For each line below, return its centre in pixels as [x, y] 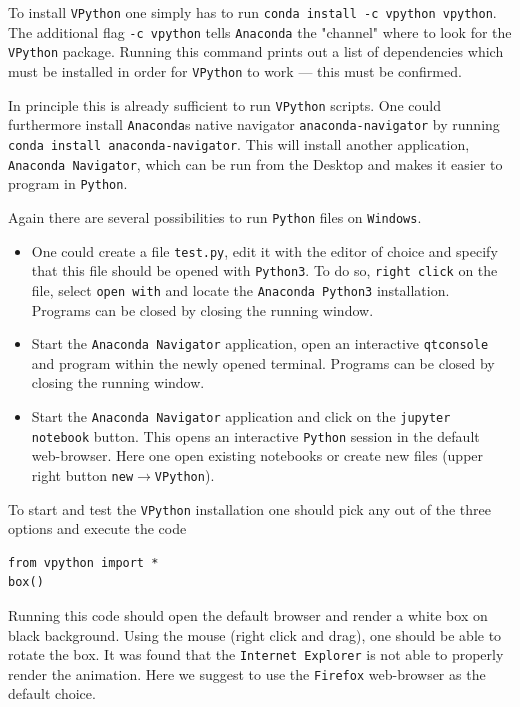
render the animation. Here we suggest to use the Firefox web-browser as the [247, 673]
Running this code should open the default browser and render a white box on [248, 614]
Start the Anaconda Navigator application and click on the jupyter [241, 415]
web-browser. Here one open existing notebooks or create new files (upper [257, 455]
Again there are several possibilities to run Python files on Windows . [215, 216]
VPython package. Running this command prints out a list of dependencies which [256, 51]
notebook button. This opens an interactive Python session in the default [255, 435]
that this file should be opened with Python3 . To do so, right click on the [264, 270]
